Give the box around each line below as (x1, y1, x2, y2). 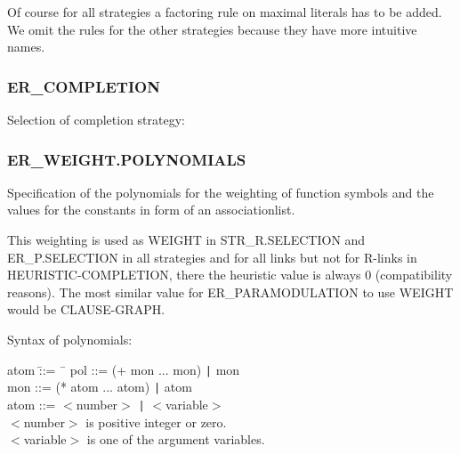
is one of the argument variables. (86, 430, 265, 449)
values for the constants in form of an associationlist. (7, 200, 295, 219)
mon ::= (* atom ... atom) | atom (7, 377, 192, 396)
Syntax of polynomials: (7, 329, 133, 348)
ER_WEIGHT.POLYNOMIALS (7, 148, 246, 170)
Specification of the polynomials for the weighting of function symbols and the (7, 182, 434, 201)
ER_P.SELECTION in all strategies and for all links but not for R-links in (7, 247, 417, 266)
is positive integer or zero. (85, 412, 227, 431)
